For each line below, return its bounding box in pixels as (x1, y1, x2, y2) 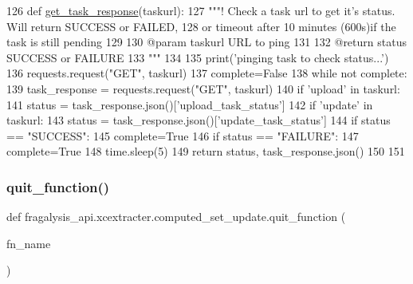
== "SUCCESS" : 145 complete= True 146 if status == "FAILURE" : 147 (6, 127, 359, 144)
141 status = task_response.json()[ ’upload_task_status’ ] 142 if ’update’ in (6, 96, 373, 112)
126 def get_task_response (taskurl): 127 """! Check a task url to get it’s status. (6, 2, 395, 18)
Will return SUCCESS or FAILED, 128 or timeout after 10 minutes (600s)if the (6, 18, 396, 34)
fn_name (6, 235, 51, 251)
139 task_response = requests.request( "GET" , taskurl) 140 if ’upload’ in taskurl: (6, 80, 400, 97)
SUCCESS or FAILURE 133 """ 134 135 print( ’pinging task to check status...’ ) (6, 49, 389, 65)
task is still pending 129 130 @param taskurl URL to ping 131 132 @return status (6, 34, 407, 50)
